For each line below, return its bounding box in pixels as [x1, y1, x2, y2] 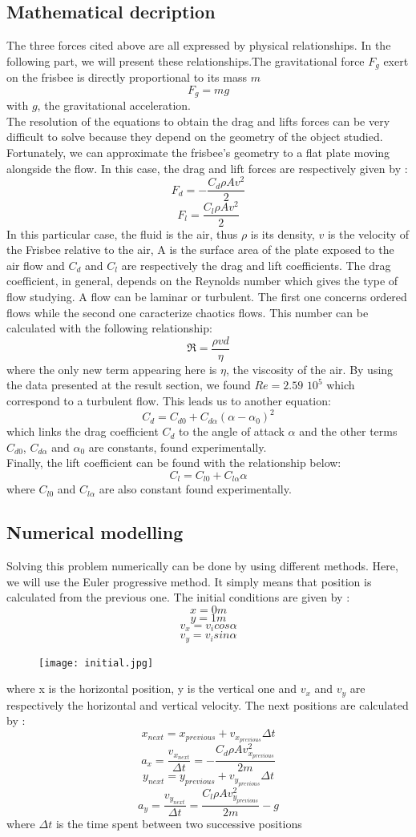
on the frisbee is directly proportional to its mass [6, 69, 247, 86]
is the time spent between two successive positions [55, 815, 302, 832]
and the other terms [299, 423, 398, 440]
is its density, [250, 225, 315, 242]
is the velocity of [327, 225, 410, 242]
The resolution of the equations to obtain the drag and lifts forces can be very [6, 112, 390, 129]
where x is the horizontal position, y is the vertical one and [6, 680, 297, 697]
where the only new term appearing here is [6, 360, 217, 377]
